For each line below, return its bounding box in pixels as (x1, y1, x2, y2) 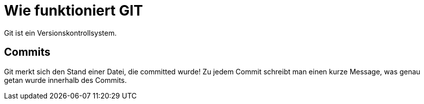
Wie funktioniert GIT (4, 2, 143, 19)
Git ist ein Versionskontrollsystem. (4, 28, 117, 37)
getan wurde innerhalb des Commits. (4, 75, 127, 84)
